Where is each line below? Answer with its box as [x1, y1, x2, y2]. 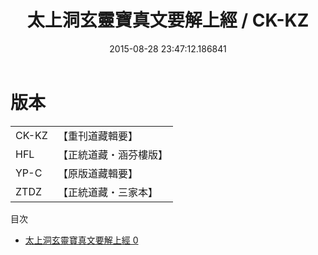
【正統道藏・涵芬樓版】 [57, 147, 168, 161]
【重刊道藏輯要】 [57, 129, 138, 143]
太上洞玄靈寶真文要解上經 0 [24, 234, 139, 246]
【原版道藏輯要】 [57, 166, 138, 180]
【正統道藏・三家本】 [57, 185, 158, 199]
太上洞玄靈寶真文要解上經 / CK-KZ [26, 9, 310, 32]
